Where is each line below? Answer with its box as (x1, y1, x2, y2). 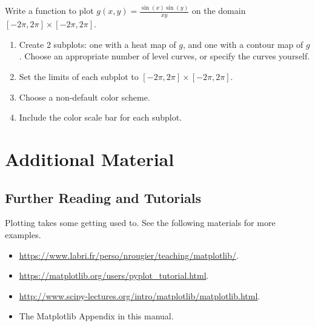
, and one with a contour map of (182, 38, 303, 50)
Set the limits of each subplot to (19, 70, 139, 82)
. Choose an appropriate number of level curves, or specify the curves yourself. (19, 50, 310, 62)
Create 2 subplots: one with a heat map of (19, 38, 176, 50)
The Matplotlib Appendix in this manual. (19, 310, 174, 322)
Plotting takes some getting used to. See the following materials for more (5, 216, 276, 229)
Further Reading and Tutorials (5, 188, 201, 207)
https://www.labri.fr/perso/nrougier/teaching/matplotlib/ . (19, 248, 239, 261)
